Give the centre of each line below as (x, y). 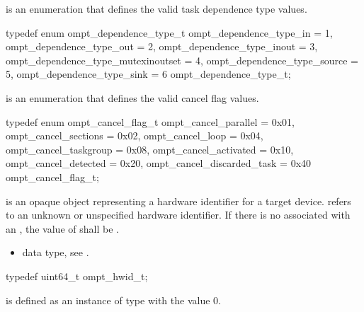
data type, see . (56, 252)
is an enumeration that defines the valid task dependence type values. (157, 8)
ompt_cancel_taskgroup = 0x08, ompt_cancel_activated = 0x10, (150, 149)
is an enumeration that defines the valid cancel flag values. (132, 97)
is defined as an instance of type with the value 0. (113, 300)
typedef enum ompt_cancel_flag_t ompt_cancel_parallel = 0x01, (150, 121)
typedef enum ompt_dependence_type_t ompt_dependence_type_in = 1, (169, 32)
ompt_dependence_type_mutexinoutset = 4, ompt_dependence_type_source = (182, 60)
